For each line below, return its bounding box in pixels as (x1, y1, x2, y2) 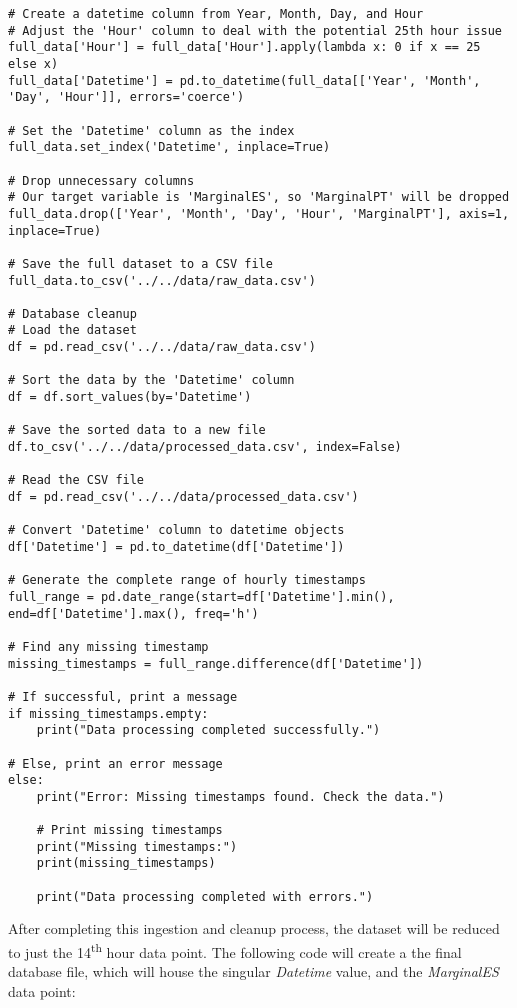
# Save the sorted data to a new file (8, 423, 266, 438)
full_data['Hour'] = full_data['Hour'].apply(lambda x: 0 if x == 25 (8, 40, 481, 55)
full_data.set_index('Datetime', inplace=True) (8, 140, 331, 155)
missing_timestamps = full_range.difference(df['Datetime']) (8, 656, 424, 671)
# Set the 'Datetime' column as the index (8, 123, 295, 138)
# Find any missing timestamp (8, 639, 209, 654)
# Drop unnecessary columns (8, 173, 195, 188)
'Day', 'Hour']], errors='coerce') (8, 90, 245, 105)
